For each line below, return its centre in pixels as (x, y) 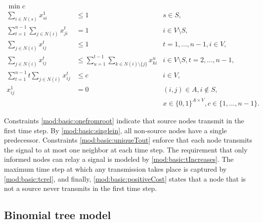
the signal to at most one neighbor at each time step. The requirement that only (126, 149)
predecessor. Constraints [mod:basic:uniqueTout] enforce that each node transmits (128, 140)
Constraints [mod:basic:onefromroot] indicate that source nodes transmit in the (124, 120)
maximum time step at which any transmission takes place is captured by (115, 168)
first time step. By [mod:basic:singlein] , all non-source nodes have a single (115, 130)
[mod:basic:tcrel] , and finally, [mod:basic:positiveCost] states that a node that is (125, 178)
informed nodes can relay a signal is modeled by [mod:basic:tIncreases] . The (119, 159)
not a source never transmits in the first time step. (81, 188)
